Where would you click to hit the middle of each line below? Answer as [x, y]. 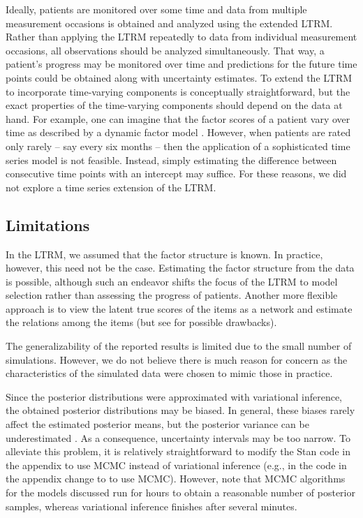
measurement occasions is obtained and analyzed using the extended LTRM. [169, 23]
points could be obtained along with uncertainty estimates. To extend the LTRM [179, 77]
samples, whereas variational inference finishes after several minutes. [151, 506]
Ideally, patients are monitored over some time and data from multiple [156, 9]
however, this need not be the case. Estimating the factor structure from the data [180, 268]
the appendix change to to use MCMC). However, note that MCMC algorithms [176, 479]
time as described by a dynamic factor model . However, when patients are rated [178, 132]
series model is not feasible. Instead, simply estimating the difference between [171, 160]
